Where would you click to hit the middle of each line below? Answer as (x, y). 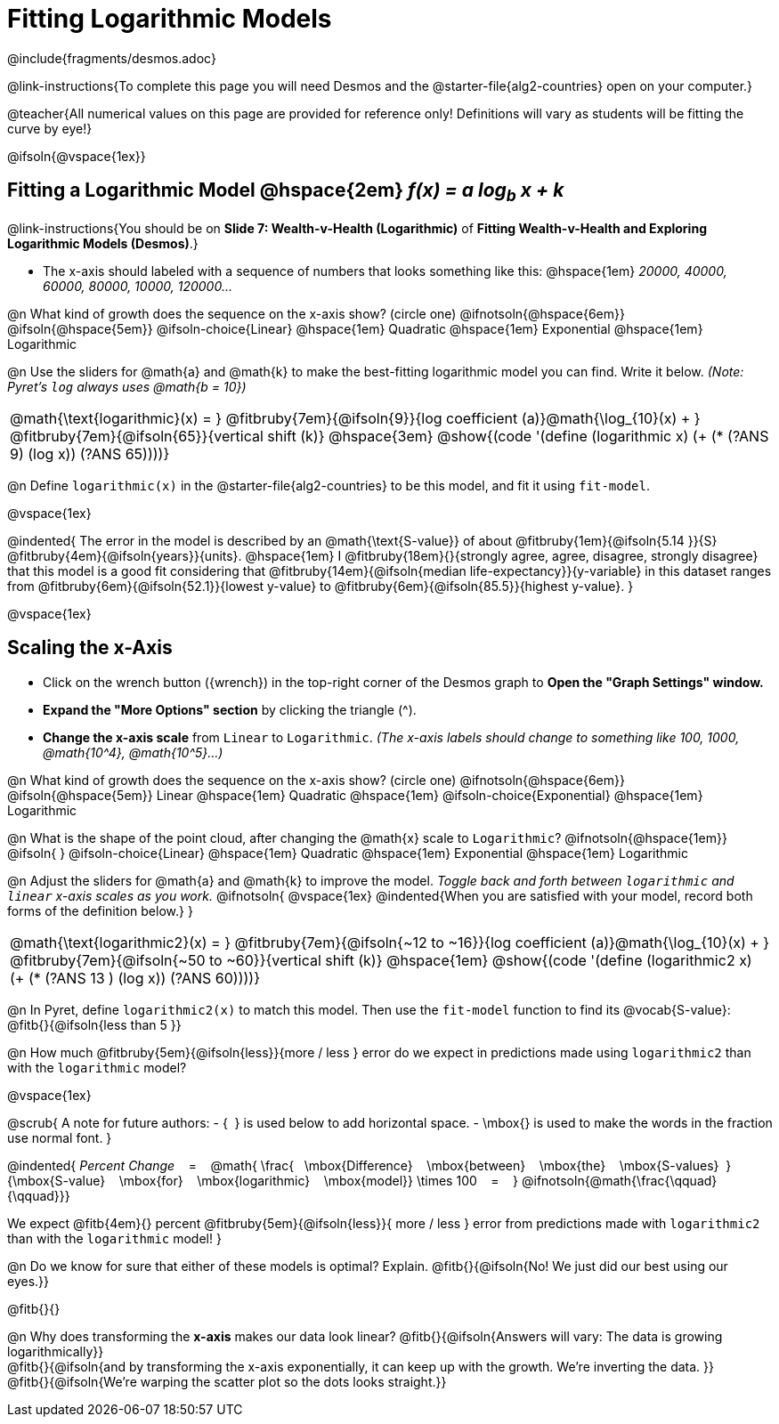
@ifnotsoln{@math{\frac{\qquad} (619, 1180)
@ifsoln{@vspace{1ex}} (77, 156)
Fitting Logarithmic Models (170, 19)
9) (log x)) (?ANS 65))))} (90, 453)
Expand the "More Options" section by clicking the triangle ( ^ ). (230, 709)
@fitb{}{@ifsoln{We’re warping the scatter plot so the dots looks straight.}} (227, 1381)
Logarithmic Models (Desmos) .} (103, 243)
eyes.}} (28, 1281)
